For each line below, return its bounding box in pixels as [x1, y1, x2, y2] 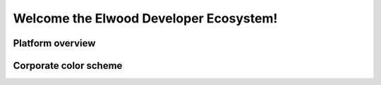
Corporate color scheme [13, 60, 123, 72]
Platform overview [13, 37, 96, 49]
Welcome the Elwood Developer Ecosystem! [13, 11, 278, 26]
